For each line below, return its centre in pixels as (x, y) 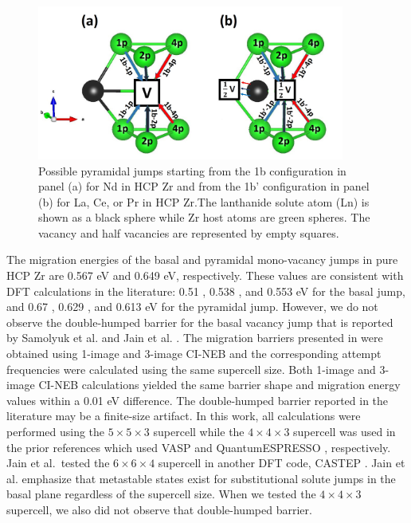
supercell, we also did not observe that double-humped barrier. (159, 509)
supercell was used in (344, 431)
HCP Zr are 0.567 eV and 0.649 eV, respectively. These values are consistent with (205, 275)
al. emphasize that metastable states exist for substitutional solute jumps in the (201, 478)
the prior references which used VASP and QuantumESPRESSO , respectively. (199, 447)
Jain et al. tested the (58, 463)
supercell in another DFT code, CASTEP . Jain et (282, 463)
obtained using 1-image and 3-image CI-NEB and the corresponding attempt (194, 354)
